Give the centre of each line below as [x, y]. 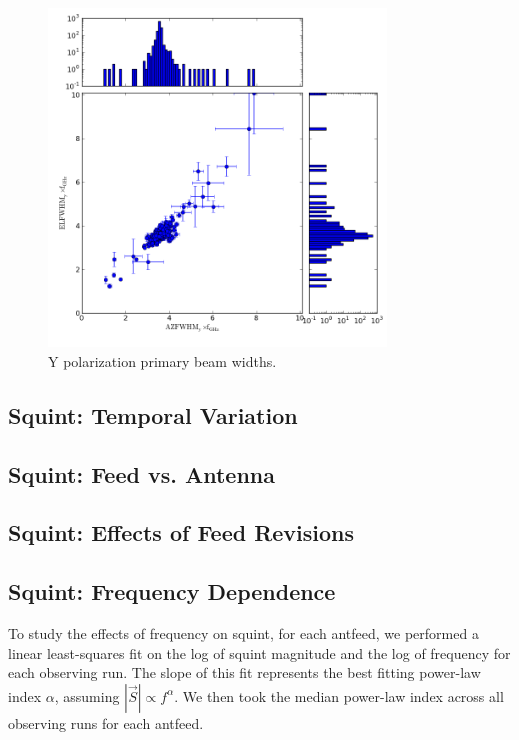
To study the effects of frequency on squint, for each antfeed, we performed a [243, 632]
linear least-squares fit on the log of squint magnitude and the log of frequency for [259, 652]
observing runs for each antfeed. [106, 722]
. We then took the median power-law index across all [339, 695]
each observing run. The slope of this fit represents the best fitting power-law [244, 672]
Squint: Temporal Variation [153, 414]
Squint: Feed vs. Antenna [141, 473]
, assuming [87, 695]
